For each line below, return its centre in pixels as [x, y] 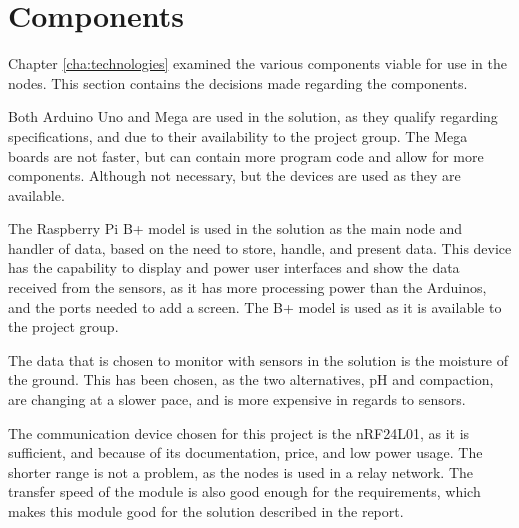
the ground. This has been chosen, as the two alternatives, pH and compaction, [251, 379]
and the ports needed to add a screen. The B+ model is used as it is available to [255, 306]
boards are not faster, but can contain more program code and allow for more [246, 155]
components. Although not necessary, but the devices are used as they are [234, 175]
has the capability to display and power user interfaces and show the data [234, 267]
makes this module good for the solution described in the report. [206, 511]
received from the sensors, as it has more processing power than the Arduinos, [247, 287]
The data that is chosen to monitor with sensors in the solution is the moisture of [258, 359]
